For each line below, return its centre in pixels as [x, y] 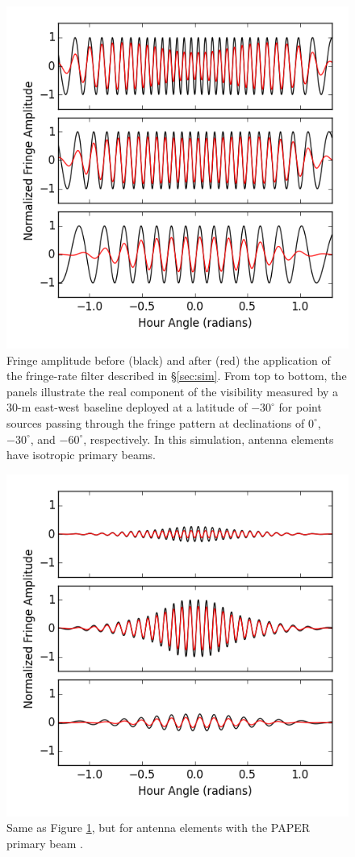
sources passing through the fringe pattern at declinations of [156, 422]
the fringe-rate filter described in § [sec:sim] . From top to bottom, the [177, 376]
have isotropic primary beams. [81, 455]
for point [300, 407]
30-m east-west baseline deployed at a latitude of [127, 407]
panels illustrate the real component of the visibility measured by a [173, 391]
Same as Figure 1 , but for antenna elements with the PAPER [159, 828]
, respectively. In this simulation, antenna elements [209, 439]
